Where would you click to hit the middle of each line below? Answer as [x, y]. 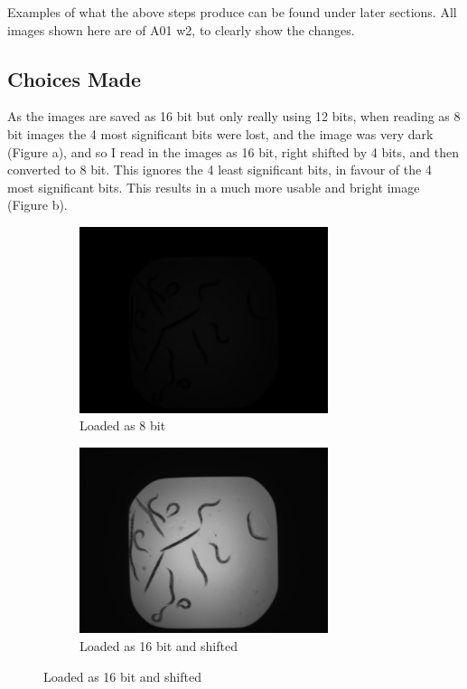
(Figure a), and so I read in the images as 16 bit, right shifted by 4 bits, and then [233, 151]
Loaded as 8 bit [123, 425]
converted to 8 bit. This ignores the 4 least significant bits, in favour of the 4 [219, 170]
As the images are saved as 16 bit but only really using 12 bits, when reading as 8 [234, 116]
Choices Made [75, 78]
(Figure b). [37, 205]
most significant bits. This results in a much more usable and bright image [214, 187]
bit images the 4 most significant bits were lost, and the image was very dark [220, 133]
